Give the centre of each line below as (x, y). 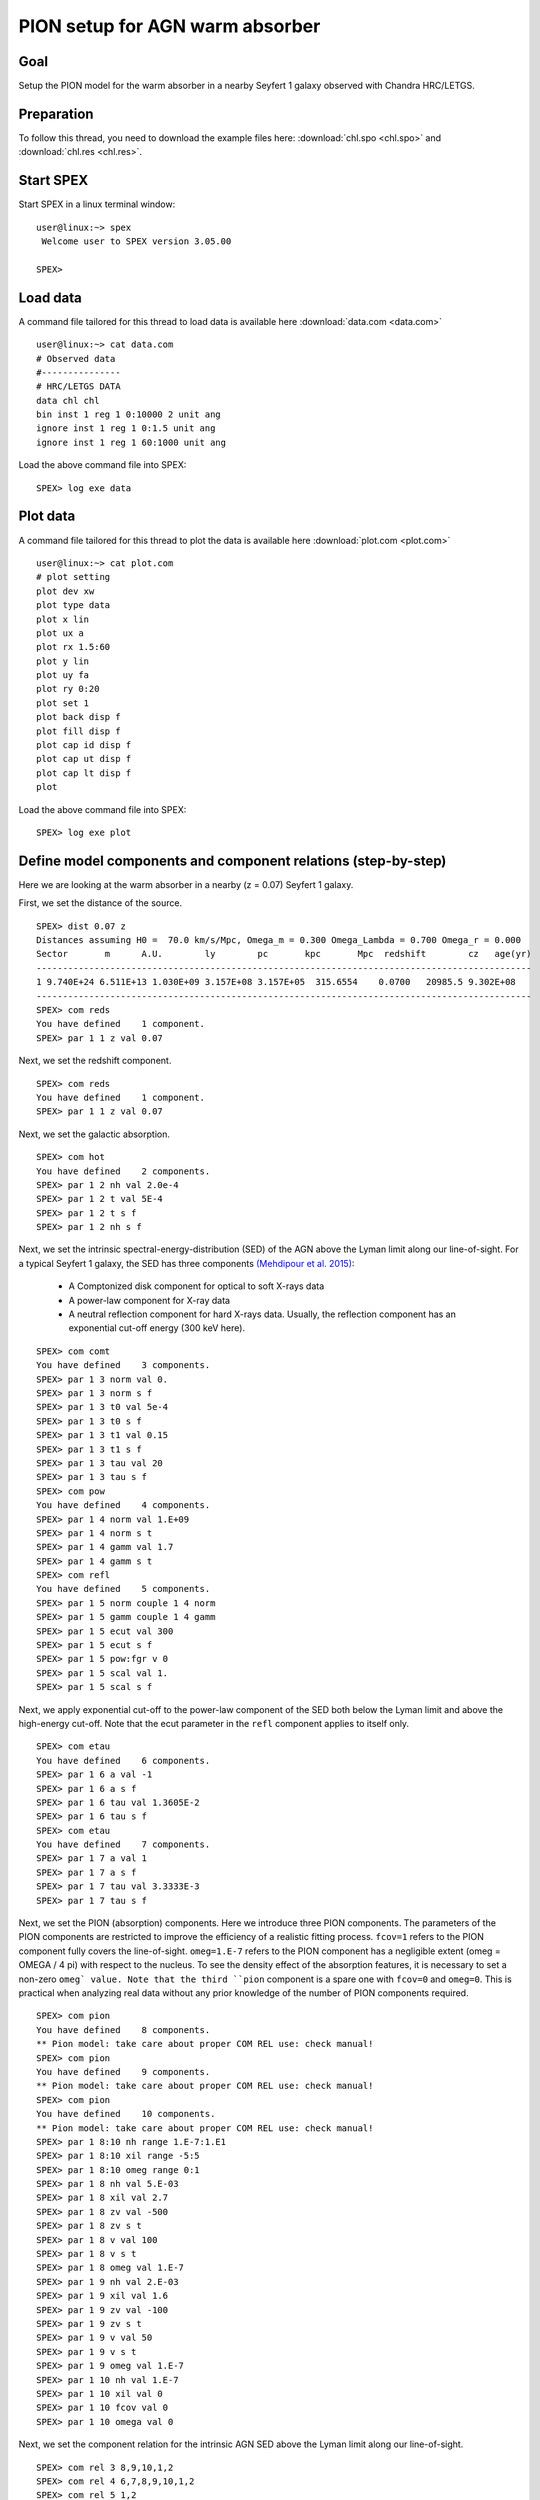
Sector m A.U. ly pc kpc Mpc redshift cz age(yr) (284, 954)
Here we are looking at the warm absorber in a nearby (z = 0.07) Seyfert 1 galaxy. (186, 884)
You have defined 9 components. (123, 2071)
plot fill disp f (78, 731)
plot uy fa (63, 675)
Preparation (56, 113)
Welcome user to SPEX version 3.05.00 (136, 241)
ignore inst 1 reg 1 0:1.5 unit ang (126, 428)
